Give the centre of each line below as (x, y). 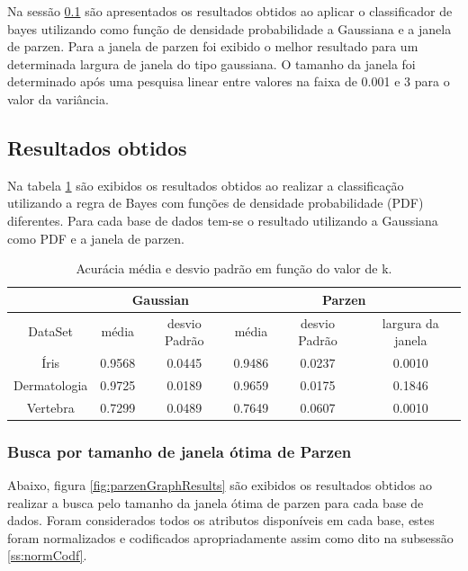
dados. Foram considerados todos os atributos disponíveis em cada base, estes (221, 520)
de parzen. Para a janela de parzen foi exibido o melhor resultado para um (213, 46)
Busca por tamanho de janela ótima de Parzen (180, 451)
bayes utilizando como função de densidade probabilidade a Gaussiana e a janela (229, 28)
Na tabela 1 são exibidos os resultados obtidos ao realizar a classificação (206, 185)
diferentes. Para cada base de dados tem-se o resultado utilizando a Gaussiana (223, 220)
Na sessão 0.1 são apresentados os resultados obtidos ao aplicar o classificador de (230, 11)
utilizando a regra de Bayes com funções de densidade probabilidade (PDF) (216, 203)
